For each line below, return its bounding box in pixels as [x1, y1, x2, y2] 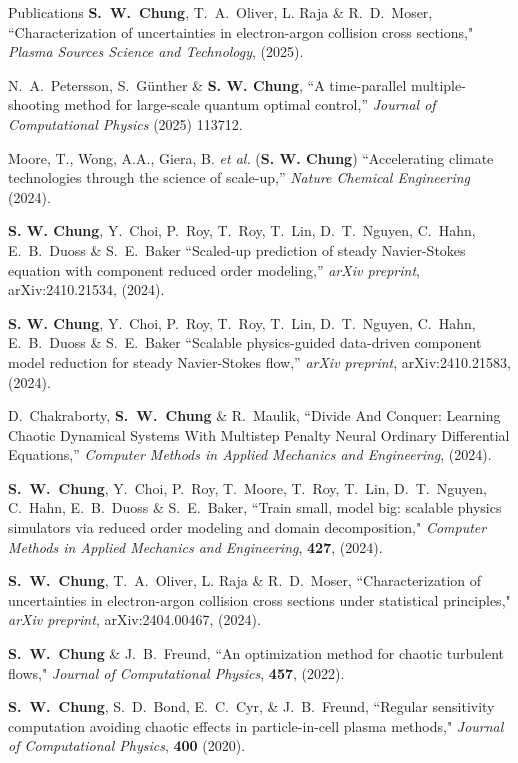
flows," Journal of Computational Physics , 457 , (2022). [8, 662, 345, 683]
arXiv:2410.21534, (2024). [8, 279, 165, 300]
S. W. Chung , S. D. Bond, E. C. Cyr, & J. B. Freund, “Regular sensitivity [8, 696, 495, 717]
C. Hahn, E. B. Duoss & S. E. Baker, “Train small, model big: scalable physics [8, 497, 502, 518]
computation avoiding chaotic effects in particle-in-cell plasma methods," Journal [8, 715, 504, 736]
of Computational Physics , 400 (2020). [8, 735, 246, 756]
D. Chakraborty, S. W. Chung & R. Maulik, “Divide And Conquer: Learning [8, 405, 501, 426]
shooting [8, 94, 60, 115]
